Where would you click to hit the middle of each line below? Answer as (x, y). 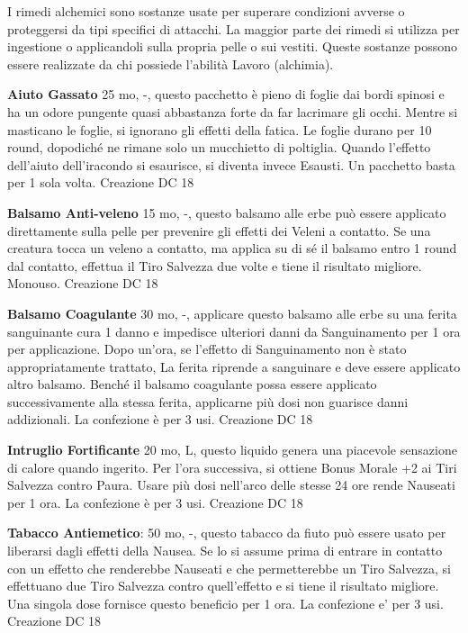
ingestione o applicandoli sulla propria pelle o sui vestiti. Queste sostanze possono (233, 46)
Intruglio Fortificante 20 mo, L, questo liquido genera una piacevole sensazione (232, 450)
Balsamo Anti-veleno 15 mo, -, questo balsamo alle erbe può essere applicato (227, 212)
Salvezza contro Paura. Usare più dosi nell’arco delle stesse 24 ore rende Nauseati (231, 485)
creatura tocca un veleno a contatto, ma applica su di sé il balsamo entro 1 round (232, 248)
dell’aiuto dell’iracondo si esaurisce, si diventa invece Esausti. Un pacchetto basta (231, 164)
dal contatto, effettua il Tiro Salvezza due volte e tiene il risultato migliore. (215, 265)
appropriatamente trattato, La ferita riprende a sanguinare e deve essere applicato (234, 366)
